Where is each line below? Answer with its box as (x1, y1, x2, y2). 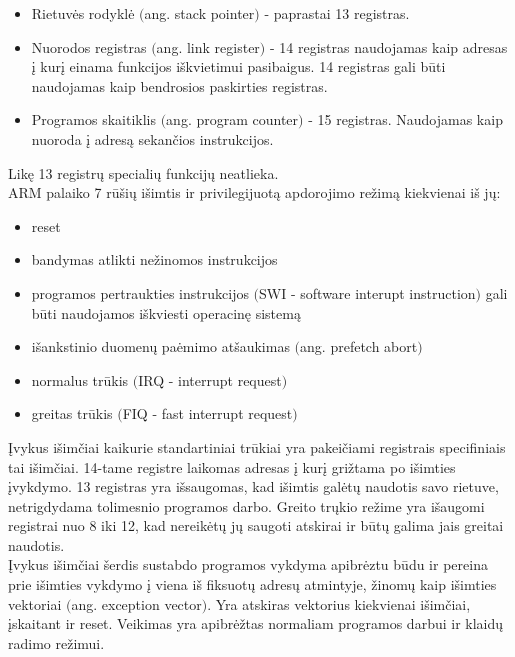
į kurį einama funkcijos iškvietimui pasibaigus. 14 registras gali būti (31, 56, 446, 77)
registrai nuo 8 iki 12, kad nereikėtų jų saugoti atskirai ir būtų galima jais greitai (8, 515, 504, 536)
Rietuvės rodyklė (31, 3, 135, 23)
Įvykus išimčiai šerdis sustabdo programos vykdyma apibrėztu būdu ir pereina (8, 554, 488, 575)
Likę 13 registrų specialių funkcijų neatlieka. (8, 162, 279, 183)
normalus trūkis (31, 369, 129, 390)
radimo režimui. (8, 632, 105, 653)
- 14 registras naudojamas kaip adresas (269, 36, 508, 57)
